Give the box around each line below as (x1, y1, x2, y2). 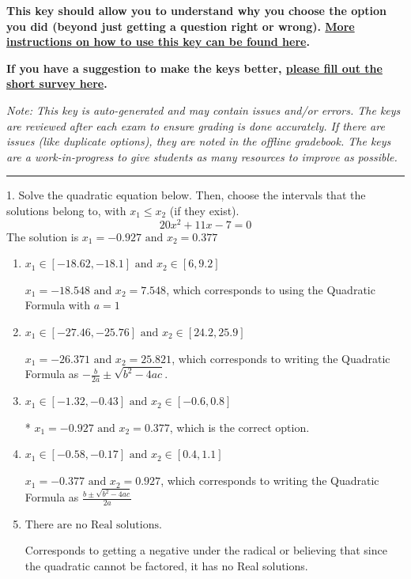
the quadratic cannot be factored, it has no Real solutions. (25, 558, 308, 574)
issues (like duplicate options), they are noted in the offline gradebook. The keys (6, 133, 391, 149)
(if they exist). (169, 202, 239, 218)
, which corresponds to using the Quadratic (166, 281, 375, 297)
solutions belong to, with (6, 202, 126, 218)
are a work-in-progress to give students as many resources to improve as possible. (6, 148, 398, 165)
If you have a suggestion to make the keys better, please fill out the (6, 59, 383, 76)
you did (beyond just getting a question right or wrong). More (6, 17, 355, 34)
